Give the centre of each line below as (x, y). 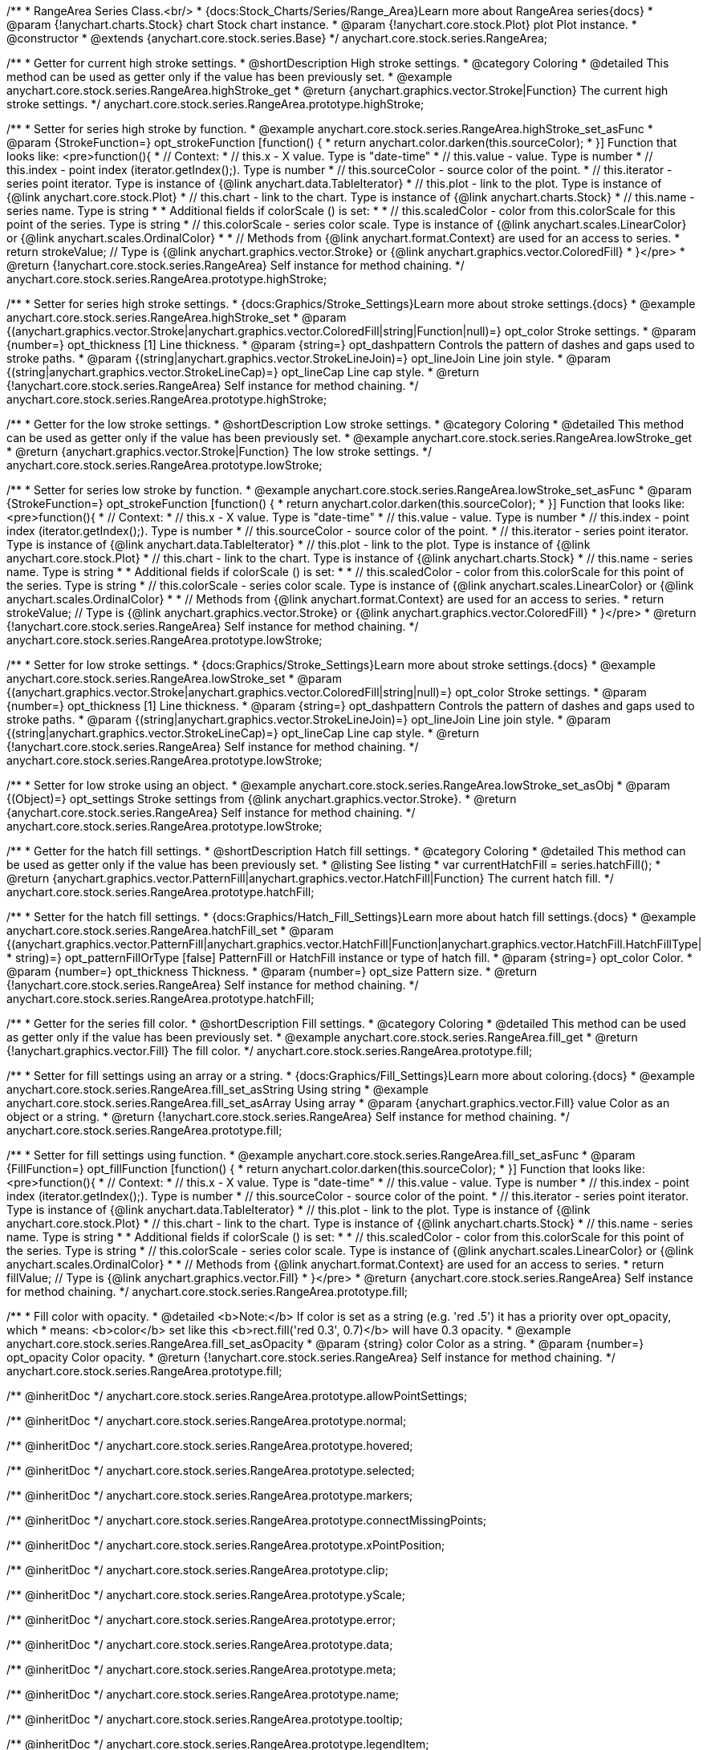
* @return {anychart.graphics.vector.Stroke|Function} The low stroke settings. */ (219, 451)
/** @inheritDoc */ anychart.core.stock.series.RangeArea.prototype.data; (200, 1644)
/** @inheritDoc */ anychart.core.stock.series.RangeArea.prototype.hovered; (210, 1445)
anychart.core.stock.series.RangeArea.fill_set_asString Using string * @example (217, 1089)
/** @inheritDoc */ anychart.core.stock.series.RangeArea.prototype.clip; (197, 1570)
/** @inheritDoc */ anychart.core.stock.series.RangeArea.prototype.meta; (201, 1669)
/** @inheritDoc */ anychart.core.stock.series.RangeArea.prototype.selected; (211, 1470)
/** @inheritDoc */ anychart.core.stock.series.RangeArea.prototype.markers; (210, 1495)
